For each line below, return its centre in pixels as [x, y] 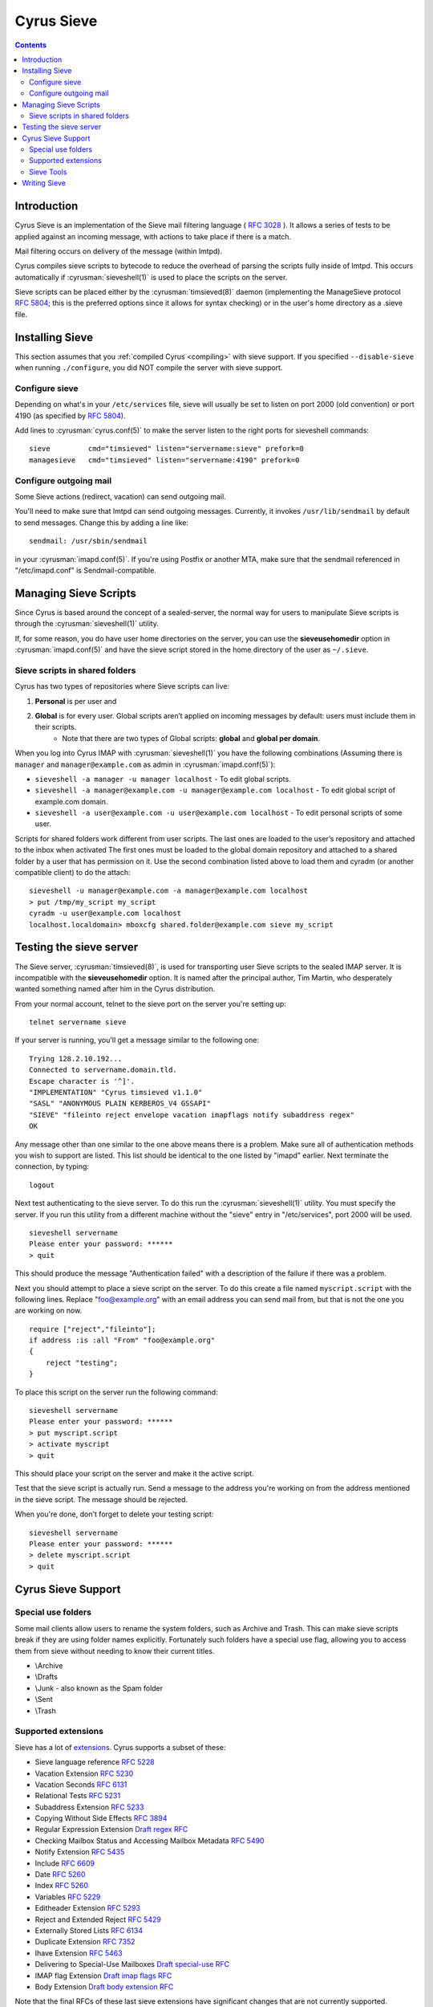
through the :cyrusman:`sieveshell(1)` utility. [87, 624]
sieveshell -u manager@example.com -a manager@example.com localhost [169, 891]
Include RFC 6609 [65, 1863]
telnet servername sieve [78, 1022]
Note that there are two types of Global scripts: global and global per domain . [191, 738]
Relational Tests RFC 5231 [77, 1796]
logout [42, 1185]
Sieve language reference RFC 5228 [95, 1762]
